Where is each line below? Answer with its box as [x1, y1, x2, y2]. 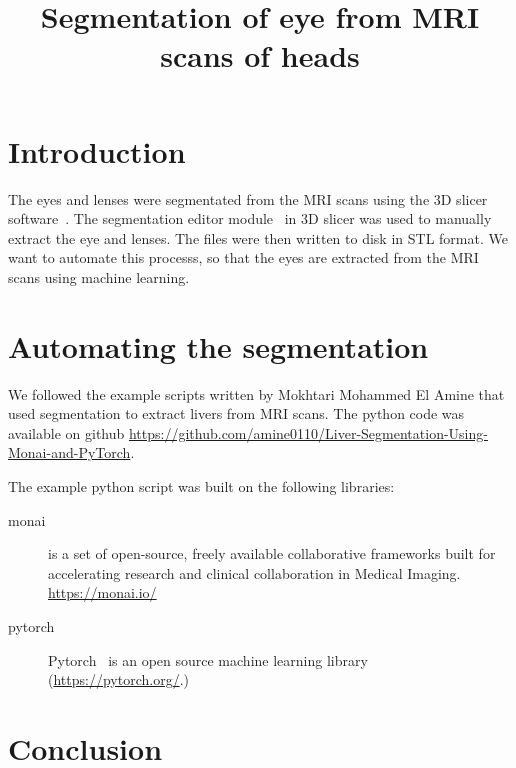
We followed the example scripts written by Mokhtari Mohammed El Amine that [8, 383, 505, 404]
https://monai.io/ [48, 582, 157, 603]
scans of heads [160, 35, 360, 76]
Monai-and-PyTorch [8, 442, 131, 463]
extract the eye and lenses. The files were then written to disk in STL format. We [8, 227, 508, 248]
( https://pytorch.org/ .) [48, 669, 189, 690]
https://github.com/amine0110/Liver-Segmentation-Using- [128, 422, 488, 443]
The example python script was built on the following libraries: [8, 475, 395, 496]
